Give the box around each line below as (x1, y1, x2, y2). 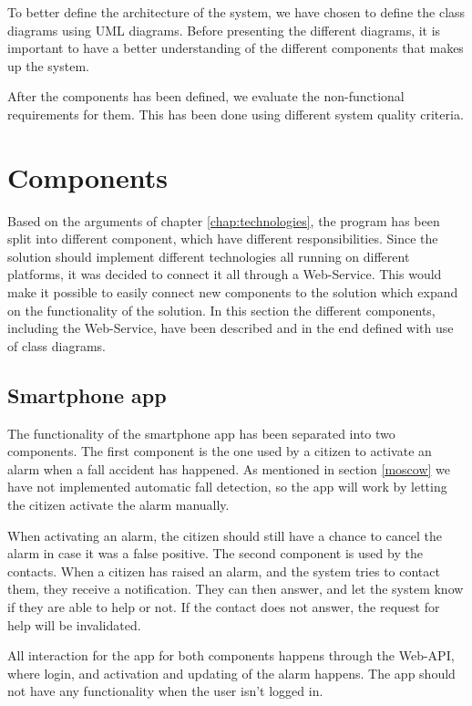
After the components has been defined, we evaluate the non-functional (7, 87, 405, 106)
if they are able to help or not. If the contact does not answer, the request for (7, 597, 440, 616)
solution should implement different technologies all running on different (7, 246, 410, 265)
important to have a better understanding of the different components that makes (7, 38, 464, 57)
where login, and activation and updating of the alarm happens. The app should (7, 663, 456, 682)
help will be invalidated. (7, 615, 141, 634)
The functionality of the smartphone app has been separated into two (7, 423, 395, 442)
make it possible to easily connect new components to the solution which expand (7, 283, 458, 302)
